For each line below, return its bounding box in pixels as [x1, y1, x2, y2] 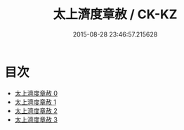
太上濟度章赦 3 [14, 115, 58, 124]
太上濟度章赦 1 [14, 98, 57, 106]
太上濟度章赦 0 [14, 89, 58, 97]
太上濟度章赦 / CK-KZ [53, 6, 178, 22]
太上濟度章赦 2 [14, 106, 58, 115]
